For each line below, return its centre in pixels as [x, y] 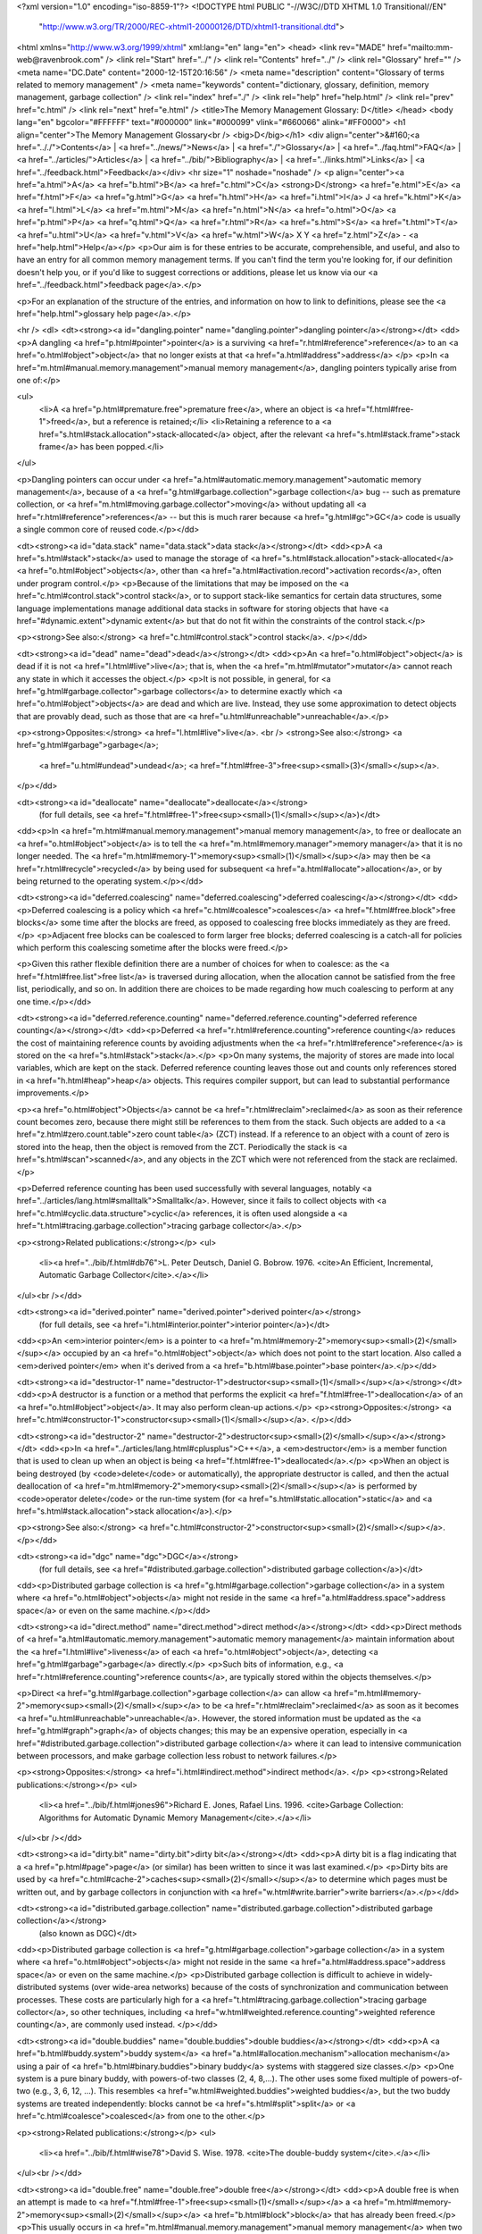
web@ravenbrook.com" [60, 60]
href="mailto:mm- [420, 47]
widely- [419, 1974]
